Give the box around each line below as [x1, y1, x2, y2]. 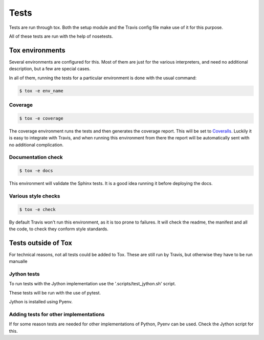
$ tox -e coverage [19, 115, 64, 121]
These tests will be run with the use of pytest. [9, 290, 101, 295]
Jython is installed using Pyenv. [9, 299, 73, 305]
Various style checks [9, 192, 61, 199]
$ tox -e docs [19, 168, 53, 174]
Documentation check [9, 154, 63, 161]
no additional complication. [9, 142, 64, 148]
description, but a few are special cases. [9, 66, 91, 72]
